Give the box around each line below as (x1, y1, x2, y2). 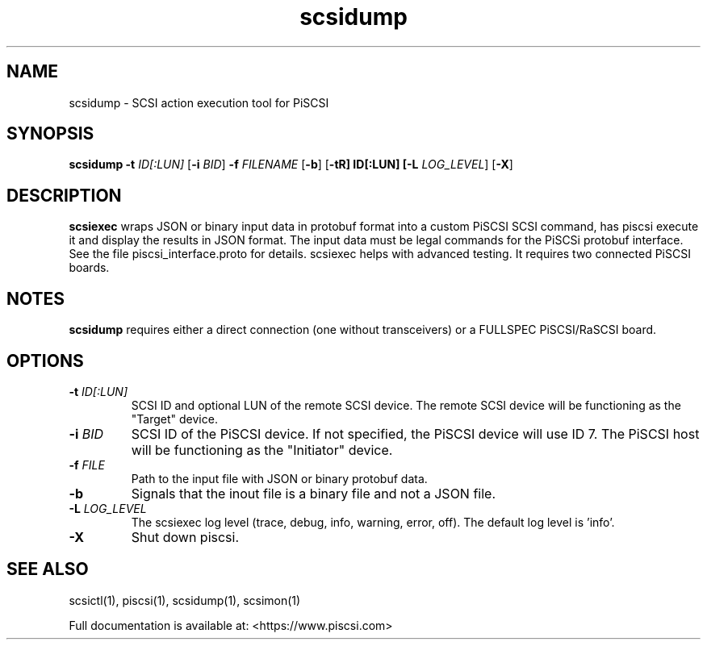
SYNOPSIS (6, 123, 94, 144)
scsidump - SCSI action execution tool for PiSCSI (69, 95, 329, 110)
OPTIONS (6, 350, 84, 371)
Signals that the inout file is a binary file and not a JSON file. (131, 485, 496, 502)
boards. (69, 260, 110, 275)
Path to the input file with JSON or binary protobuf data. (131, 471, 428, 486)
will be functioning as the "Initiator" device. (131, 441, 393, 458)
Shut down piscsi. (131, 528, 240, 545)
